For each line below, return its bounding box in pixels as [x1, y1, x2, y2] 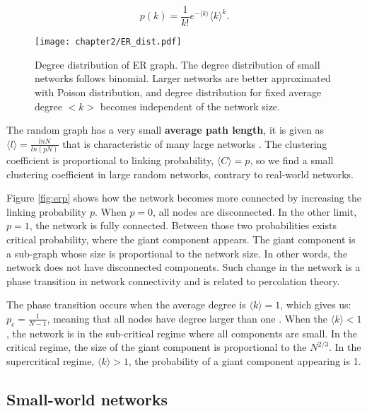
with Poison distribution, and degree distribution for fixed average [35, 84, 322, 99]
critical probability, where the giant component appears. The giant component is [6, 231, 356, 246]
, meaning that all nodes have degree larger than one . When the [47, 311, 328, 325]
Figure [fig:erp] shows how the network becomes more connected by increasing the [6, 190, 361, 205]
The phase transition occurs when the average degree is [6, 297, 246, 312]
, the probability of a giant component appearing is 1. [128, 353, 361, 368]
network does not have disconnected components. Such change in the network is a [6, 260, 361, 274]
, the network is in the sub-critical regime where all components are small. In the [6, 325, 357, 340]
